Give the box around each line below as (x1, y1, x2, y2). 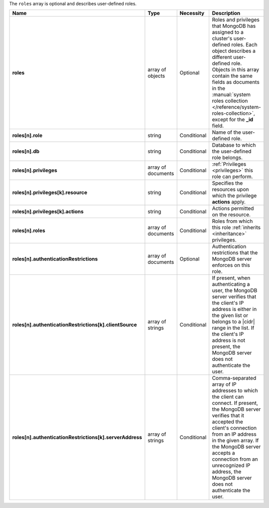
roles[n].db (12, 148, 40, 155)
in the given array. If (212, 437, 259, 444)
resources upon (212, 186, 249, 193)
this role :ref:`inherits (212, 224, 261, 231)
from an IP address (212, 431, 257, 438)
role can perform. (212, 173, 253, 180)
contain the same (212, 72, 253, 79)
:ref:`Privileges (212, 161, 247, 168)
